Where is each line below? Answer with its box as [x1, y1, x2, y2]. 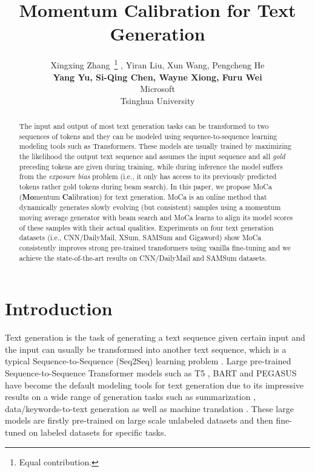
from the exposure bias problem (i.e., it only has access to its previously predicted [19, 171, 277, 182]
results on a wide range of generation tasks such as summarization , [5, 390, 256, 403]
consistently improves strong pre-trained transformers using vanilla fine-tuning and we [19, 243, 291, 253]
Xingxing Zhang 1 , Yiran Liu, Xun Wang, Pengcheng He [50, 57, 265, 71]
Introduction [5, 296, 113, 321]
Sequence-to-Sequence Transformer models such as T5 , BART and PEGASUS [5, 367, 297, 379]
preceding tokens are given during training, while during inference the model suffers [19, 161, 283, 171]
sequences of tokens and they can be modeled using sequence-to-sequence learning [19, 131, 277, 141]
